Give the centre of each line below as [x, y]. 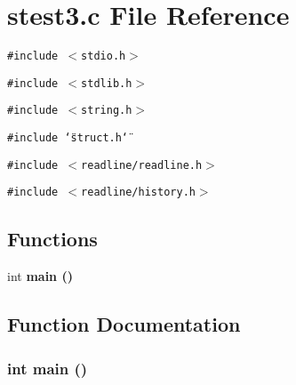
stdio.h [104, 56]
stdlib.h [107, 83]
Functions [52, 239]
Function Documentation [124, 324]
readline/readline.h [142, 165]
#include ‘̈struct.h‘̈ [68, 138]
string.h [107, 111]
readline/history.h [138, 192]
